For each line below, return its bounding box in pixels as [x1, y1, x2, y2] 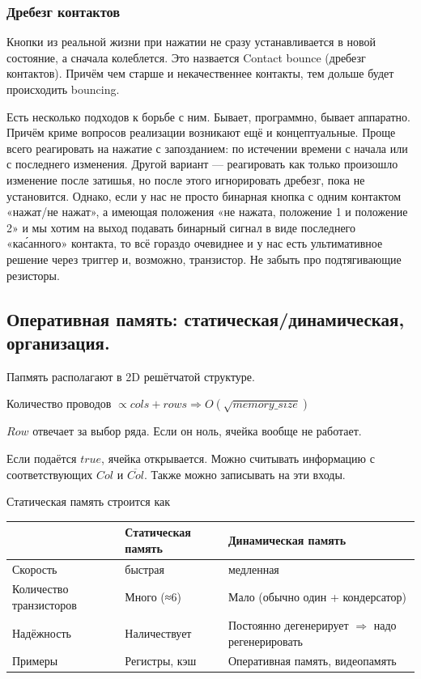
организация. [6, 329, 110, 354]
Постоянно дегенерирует [228, 616, 349, 633]
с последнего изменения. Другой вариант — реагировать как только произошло [6, 155, 398, 172]
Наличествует [125, 624, 192, 641]
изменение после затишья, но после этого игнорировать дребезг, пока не [6, 171, 365, 188]
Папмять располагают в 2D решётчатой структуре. [6, 367, 255, 384]
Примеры [12, 652, 58, 669]
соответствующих [6, 465, 93, 482]
